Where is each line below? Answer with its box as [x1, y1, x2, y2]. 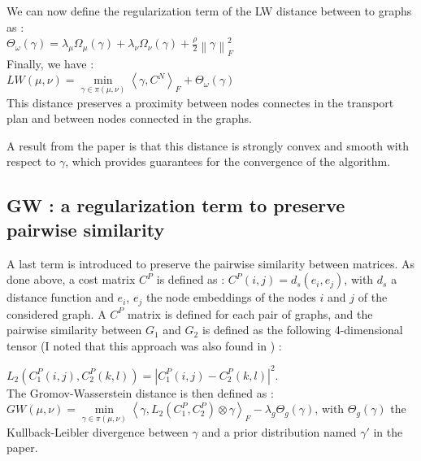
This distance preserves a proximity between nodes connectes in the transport [7, 94, 394, 111]
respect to [7, 153, 56, 170]
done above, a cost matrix [7, 271, 136, 288]
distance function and [7, 289, 114, 306]
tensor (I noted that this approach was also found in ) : [7, 337, 282, 354]
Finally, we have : [7, 54, 94, 72]
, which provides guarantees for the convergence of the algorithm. [65, 153, 391, 170]
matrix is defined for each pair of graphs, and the [128, 305, 373, 322]
